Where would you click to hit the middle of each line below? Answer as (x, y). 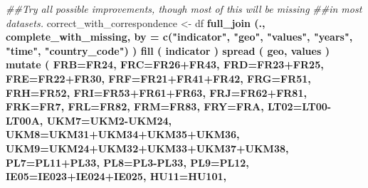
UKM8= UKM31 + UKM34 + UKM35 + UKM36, (123, 134)
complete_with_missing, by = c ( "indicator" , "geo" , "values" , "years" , (179, 37)
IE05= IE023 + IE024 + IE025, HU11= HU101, (116, 176)
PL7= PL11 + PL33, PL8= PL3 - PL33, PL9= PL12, (127, 162)
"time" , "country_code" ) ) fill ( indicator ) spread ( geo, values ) (168, 50)
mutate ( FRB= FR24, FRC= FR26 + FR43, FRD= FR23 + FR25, (165, 64)
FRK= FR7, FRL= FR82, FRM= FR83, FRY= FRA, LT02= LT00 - (169, 106)
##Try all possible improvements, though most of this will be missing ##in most (184, 9)
